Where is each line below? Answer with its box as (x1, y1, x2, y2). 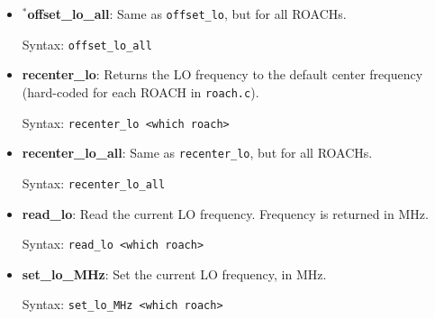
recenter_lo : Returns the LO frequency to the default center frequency (22, 65, 423, 84)
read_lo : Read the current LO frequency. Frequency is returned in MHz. (22, 204, 429, 223)
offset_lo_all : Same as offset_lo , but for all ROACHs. (27, 5, 347, 23)
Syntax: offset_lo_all (22, 34, 152, 53)
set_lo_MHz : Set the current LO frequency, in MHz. (22, 264, 327, 283)
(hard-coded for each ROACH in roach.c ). (22, 82, 259, 101)
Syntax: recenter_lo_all (22, 173, 166, 192)
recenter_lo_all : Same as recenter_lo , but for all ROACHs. (22, 143, 373, 162)
